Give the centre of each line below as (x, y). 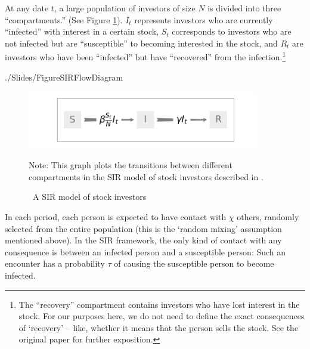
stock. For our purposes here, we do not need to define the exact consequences (162, 316)
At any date (27, 8)
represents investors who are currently (204, 19)
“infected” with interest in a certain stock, (82, 31)
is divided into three (244, 8)
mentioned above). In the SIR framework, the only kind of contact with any (143, 240)
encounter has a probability (55, 263)
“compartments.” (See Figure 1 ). (64, 19)
